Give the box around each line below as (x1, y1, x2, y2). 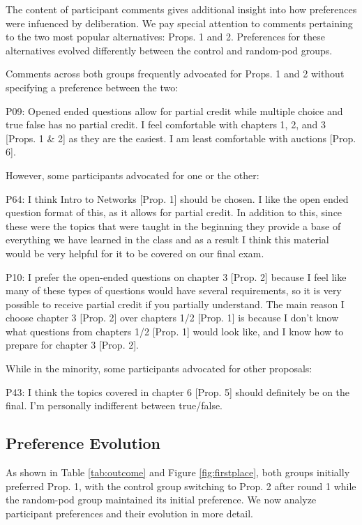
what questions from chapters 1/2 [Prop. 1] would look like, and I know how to (6, 324, 344, 338)
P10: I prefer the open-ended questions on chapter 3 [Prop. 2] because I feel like (6, 269, 347, 284)
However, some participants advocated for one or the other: (6, 167, 259, 182)
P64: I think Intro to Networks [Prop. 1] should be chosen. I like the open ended (6, 191, 349, 206)
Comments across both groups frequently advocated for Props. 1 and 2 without (6, 66, 345, 81)
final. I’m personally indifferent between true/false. (6, 398, 223, 413)
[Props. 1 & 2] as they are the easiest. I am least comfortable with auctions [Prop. (6, 130, 356, 145)
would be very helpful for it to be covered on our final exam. (6, 245, 264, 260)
